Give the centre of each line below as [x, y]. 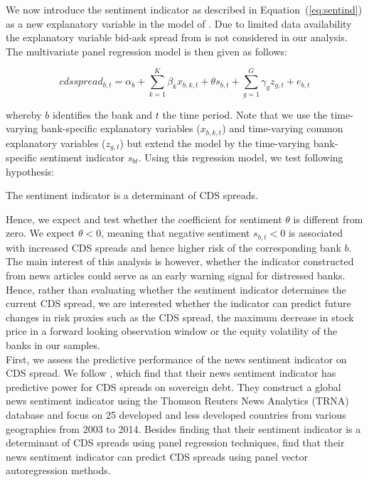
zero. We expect [41, 233]
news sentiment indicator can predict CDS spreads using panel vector [157, 456]
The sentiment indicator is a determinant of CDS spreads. [132, 195]
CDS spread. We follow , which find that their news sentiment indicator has [171, 373]
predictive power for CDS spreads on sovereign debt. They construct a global [173, 386]
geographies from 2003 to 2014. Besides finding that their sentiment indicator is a [183, 428]
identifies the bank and [102, 114]
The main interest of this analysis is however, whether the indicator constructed [180, 261]
